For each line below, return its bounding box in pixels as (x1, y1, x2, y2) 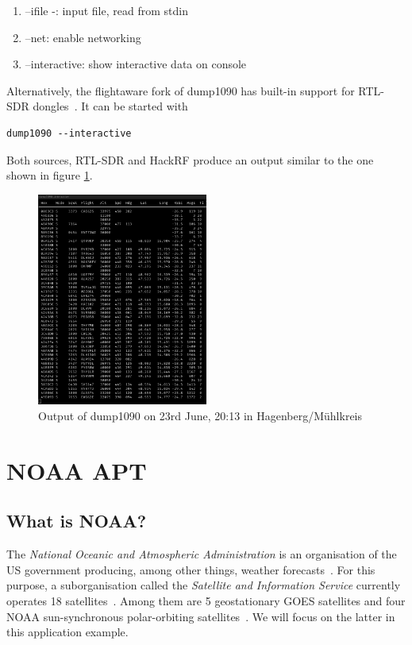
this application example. (6, 624, 129, 640)
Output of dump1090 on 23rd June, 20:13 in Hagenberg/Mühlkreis (38, 407, 363, 424)
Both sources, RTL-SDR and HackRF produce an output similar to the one (6, 151, 374, 168)
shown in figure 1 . (6, 167, 93, 183)
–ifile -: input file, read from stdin (25, 2, 188, 18)
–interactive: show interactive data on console (25, 56, 247, 72)
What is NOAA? (6, 508, 147, 533)
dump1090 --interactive (6, 127, 132, 139)
